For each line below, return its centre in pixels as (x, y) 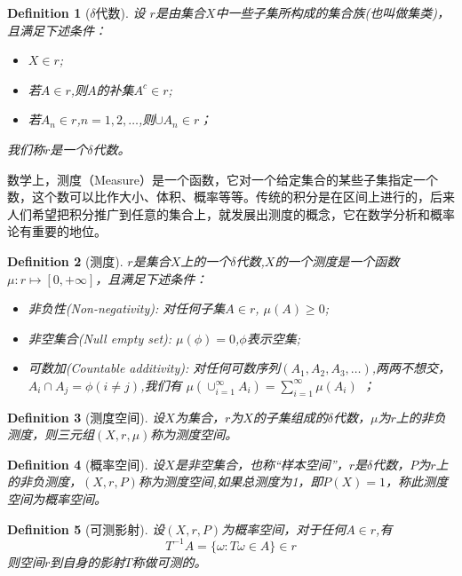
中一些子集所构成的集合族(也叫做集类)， (332, 12)
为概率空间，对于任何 (284, 529)
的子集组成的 (290, 417)
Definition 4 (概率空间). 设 (86, 464)
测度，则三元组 (51, 434)
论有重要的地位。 (57, 231)
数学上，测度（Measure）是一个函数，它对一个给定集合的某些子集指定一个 (223, 179)
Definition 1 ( (49, 12)
